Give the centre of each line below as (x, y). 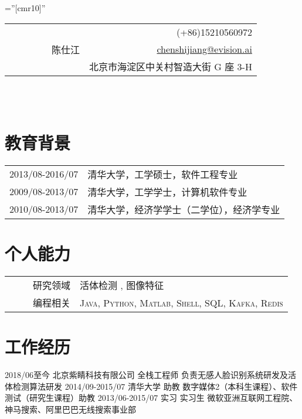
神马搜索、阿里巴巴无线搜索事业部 (70, 409)
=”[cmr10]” (25, 8)
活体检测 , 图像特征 (122, 285)
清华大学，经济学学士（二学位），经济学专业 (184, 209)
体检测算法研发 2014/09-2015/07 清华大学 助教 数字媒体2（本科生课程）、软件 (151, 386)
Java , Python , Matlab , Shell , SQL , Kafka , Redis (181, 302)
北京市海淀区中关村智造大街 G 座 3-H (171, 66)
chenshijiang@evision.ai (204, 49)
